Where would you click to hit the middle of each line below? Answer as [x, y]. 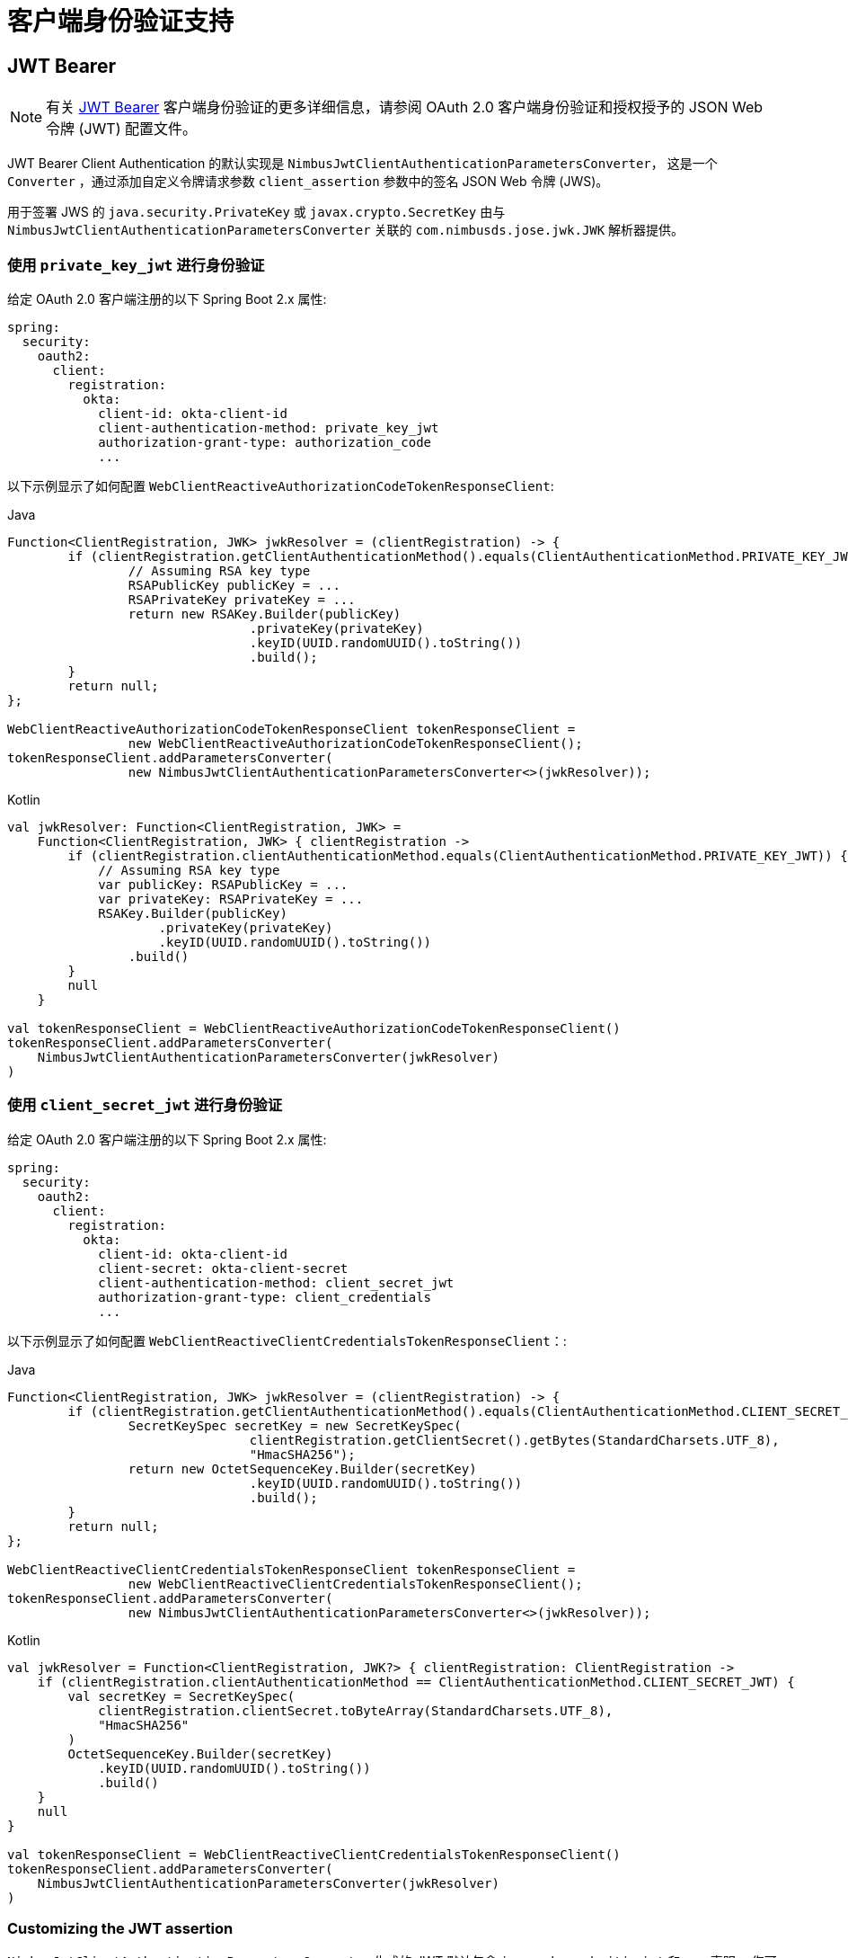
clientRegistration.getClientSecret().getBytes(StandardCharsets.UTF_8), [514, 1440]
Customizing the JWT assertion [120, 1929]
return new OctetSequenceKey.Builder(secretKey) [302, 1468]
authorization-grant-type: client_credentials [265, 1297]
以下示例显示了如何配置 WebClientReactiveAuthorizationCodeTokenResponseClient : [281, 485]
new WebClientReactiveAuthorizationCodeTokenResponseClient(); [355, 743]
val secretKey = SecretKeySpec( [181, 1696]
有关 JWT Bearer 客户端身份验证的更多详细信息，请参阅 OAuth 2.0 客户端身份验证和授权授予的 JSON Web [405, 107]
